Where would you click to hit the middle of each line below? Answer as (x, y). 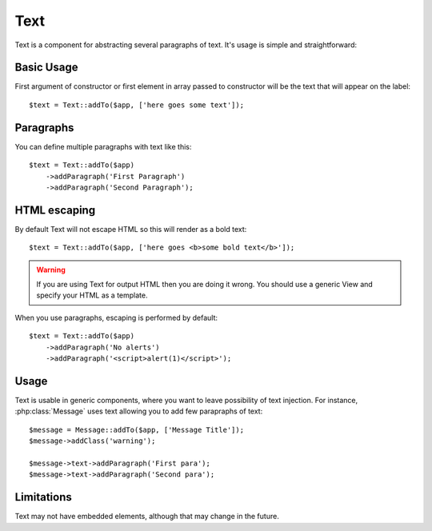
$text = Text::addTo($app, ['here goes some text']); (136, 105)
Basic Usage (46, 68)
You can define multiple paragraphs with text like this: (103, 146)
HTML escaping (55, 210)
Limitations (43, 497)
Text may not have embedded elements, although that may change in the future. (147, 517)
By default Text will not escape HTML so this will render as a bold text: (131, 229)
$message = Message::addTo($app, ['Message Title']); (136, 429)
